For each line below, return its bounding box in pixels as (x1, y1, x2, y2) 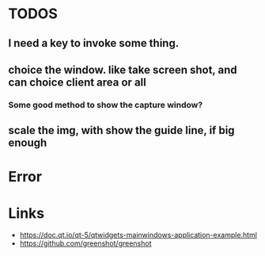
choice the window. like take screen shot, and (8, 63, 237, 76)
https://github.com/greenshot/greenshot (19, 239, 152, 248)
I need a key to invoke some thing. (8, 36, 180, 50)
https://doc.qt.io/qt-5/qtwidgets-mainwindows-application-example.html (19, 231, 257, 240)
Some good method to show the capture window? (8, 99, 203, 110)
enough (8, 136, 47, 150)
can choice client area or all (8, 75, 146, 89)
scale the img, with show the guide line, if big (8, 124, 235, 137)
